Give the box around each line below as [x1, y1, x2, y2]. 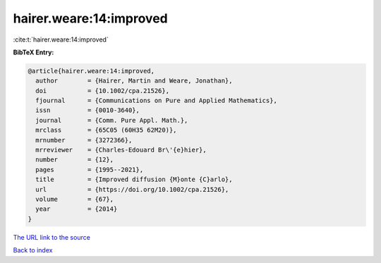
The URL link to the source [13, 233, 91, 241]
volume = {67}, [35, 195, 114, 203]
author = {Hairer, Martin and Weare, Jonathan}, [35, 77, 233, 85]
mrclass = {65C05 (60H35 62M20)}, [35, 126, 177, 134]
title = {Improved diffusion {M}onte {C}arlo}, [35, 176, 233, 183]
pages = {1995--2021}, [35, 166, 144, 173]
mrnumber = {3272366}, [35, 136, 133, 144]
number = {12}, [35, 156, 114, 164]
